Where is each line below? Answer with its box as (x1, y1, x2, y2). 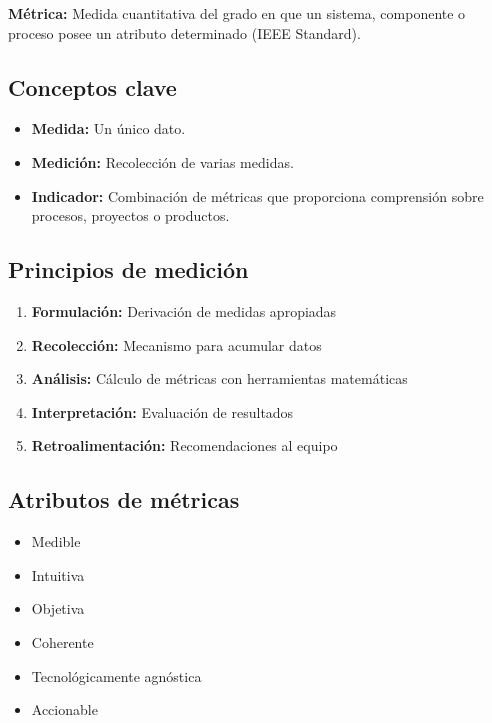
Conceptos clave (8, 71, 177, 102)
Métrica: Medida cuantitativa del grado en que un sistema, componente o (8, 3, 466, 23)
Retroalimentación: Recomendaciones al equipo (31, 435, 338, 456)
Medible (31, 531, 81, 552)
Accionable (31, 699, 98, 720)
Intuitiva (31, 564, 85, 585)
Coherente (31, 631, 94, 652)
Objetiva (31, 598, 85, 619)
